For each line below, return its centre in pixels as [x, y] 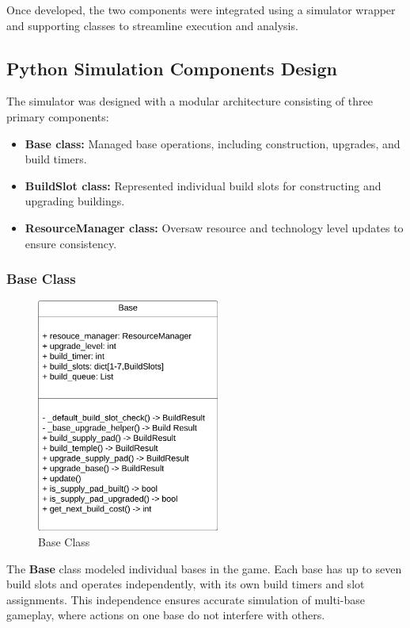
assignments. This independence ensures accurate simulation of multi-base [186, 599]
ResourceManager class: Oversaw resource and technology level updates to [214, 227]
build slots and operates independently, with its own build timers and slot [186, 584]
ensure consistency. [71, 243]
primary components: [58, 116]
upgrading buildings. [75, 201]
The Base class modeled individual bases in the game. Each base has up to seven [204, 568]
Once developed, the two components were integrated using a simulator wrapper [201, 10]
